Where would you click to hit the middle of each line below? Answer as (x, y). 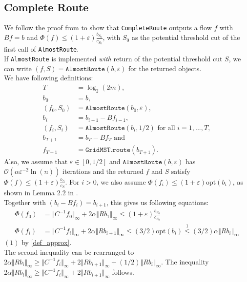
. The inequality (185, 261)
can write (18, 68)
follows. (123, 272)
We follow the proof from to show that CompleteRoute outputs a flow (108, 28)
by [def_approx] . (47, 242)
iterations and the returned (103, 171)
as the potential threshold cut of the (186, 37)
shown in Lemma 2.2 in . (41, 192)
